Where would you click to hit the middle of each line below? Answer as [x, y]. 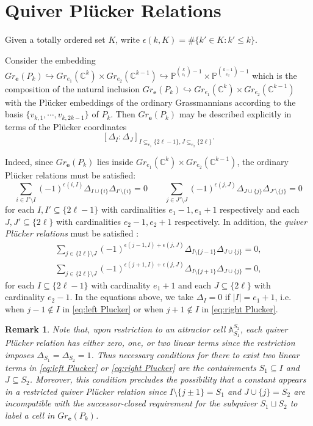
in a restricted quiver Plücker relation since [86, 391]
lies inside [115, 161]
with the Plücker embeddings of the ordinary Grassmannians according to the [150, 102]
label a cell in [30, 415]
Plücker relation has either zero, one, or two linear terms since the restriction [150, 343]
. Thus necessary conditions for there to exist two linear [195, 354]
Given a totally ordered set [55, 39]
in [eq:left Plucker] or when [113, 308]
